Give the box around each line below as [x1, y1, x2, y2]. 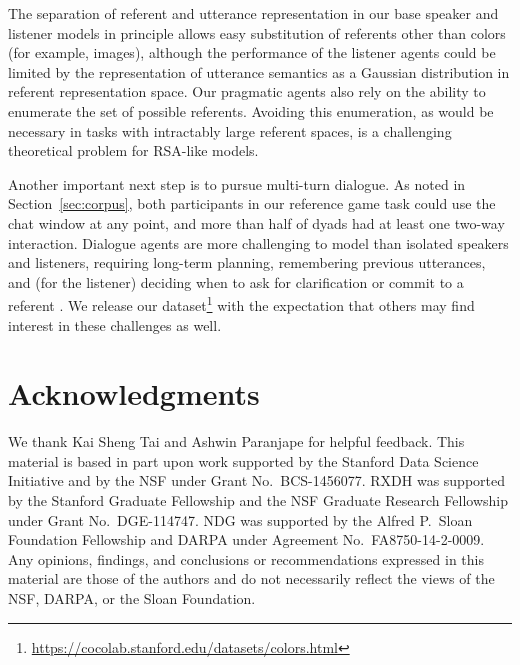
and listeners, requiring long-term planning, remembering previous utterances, [8, 252, 486, 273]
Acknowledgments [8, 373, 260, 414]
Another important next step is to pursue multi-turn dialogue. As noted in [8, 173, 466, 194]
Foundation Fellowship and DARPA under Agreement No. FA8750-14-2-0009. [8, 529, 485, 550]
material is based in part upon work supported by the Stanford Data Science [8, 450, 479, 471]
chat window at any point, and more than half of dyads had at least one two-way [8, 212, 505, 233]
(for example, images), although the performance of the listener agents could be [8, 42, 496, 63]
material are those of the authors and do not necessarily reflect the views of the [8, 568, 495, 589]
